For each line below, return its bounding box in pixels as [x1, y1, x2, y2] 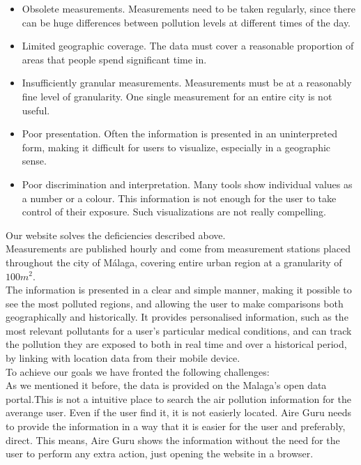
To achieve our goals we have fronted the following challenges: [6, 364, 270, 379]
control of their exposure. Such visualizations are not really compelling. [22, 204, 326, 219]
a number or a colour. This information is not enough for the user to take [22, 190, 337, 205]
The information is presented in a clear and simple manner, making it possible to [6, 282, 352, 297]
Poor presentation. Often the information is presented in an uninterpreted [22, 126, 338, 141]
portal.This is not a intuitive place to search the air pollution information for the [6, 391, 351, 406]
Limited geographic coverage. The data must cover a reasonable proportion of [22, 38, 354, 53]
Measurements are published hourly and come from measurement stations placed [6, 241, 351, 256]
